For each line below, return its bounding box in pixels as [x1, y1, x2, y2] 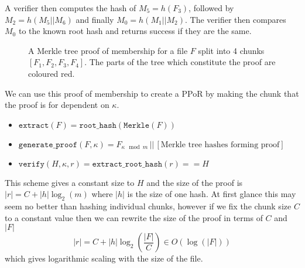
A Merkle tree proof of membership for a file [28, 44, 188, 56]
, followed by [189, 2, 234, 13]
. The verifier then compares [184, 13, 286, 25]
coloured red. [28, 67, 75, 79]
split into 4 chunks [198, 44, 265, 56]
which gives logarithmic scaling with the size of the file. [5, 252, 203, 264]
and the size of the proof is [146, 176, 243, 188]
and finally [76, 13, 114, 25]
